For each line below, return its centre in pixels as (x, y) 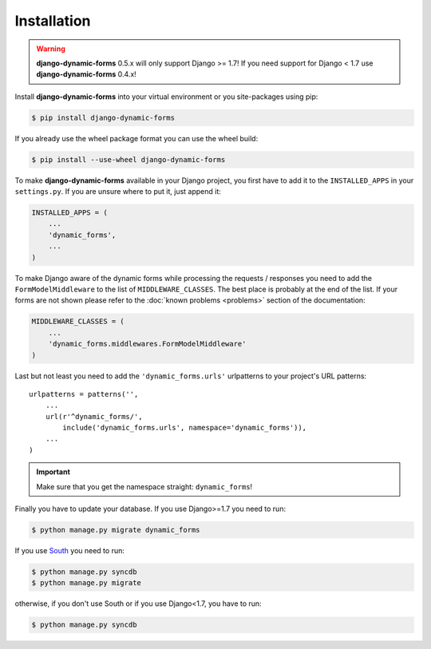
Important (53, 472)
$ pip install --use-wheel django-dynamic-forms (129, 159)
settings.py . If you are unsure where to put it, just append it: (118, 192)
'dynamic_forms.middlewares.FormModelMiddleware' (147, 344)
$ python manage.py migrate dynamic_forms (116, 530)
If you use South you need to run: (70, 550)
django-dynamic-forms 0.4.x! (87, 74)
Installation (53, 21)
